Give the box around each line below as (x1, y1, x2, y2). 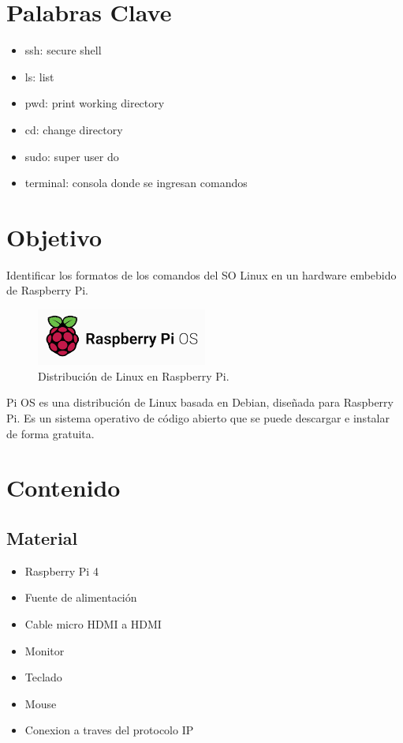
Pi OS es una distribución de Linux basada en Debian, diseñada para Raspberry (6, 394, 394, 411)
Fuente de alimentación (24, 589, 137, 606)
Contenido (6, 471, 121, 504)
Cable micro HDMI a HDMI (24, 616, 162, 632)
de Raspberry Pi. (6, 282, 89, 298)
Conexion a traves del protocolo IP (24, 722, 194, 738)
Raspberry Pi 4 (24, 562, 99, 579)
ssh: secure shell (24, 42, 102, 58)
